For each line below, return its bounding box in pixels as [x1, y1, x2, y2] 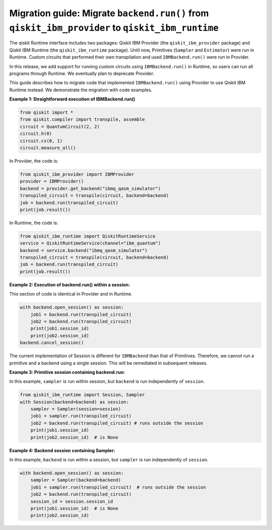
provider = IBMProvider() [20, 178, 84, 184]
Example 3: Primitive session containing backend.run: [9, 369, 125, 375]
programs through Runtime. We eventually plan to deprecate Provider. [9, 70, 155, 76]
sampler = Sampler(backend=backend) [30, 477, 121, 483]
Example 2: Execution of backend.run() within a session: [9, 281, 130, 287]
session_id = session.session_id [30, 498, 113, 504]
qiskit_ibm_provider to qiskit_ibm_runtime [9, 22, 219, 33]
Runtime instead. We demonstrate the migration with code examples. [9, 86, 153, 93]
